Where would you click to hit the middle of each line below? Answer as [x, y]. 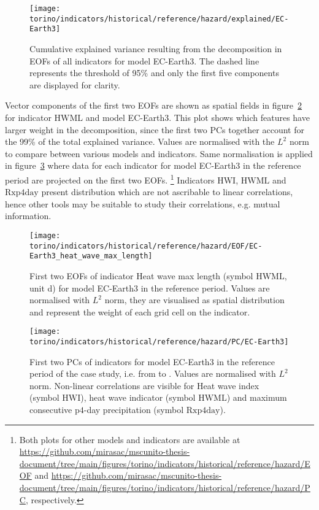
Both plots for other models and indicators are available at [130, 439]
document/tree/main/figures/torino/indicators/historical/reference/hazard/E [165, 463]
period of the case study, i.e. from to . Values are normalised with [153, 373]
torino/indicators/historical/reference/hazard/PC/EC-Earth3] [159, 342]
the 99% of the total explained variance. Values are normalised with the [140, 141]
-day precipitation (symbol [134, 409]
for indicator [28, 117]
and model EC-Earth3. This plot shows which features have [198, 117]
